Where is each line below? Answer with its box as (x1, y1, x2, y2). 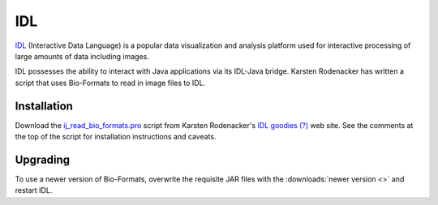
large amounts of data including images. (15, 51, 149, 61)
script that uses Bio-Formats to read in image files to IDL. (15, 78, 206, 88)
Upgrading (15, 152, 71, 166)
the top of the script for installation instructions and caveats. (15, 132, 217, 142)
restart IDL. (15, 186, 53, 195)
